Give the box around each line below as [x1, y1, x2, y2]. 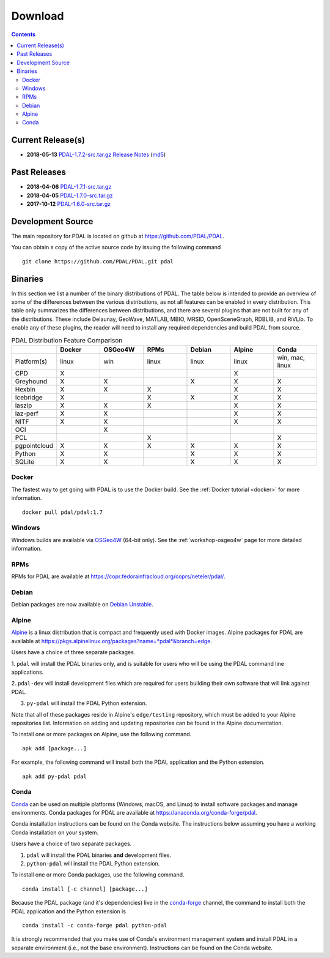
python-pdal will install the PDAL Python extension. [26, 860, 160, 867]
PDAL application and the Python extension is [11, 907, 127, 915]
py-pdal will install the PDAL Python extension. [26, 700, 147, 707]
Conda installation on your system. [11, 829, 99, 836]
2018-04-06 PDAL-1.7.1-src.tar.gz [26, 183, 112, 190]
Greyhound [15, 377, 48, 385]
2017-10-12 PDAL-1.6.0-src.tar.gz [26, 200, 111, 208]
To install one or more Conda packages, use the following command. [11, 871, 185, 878]
